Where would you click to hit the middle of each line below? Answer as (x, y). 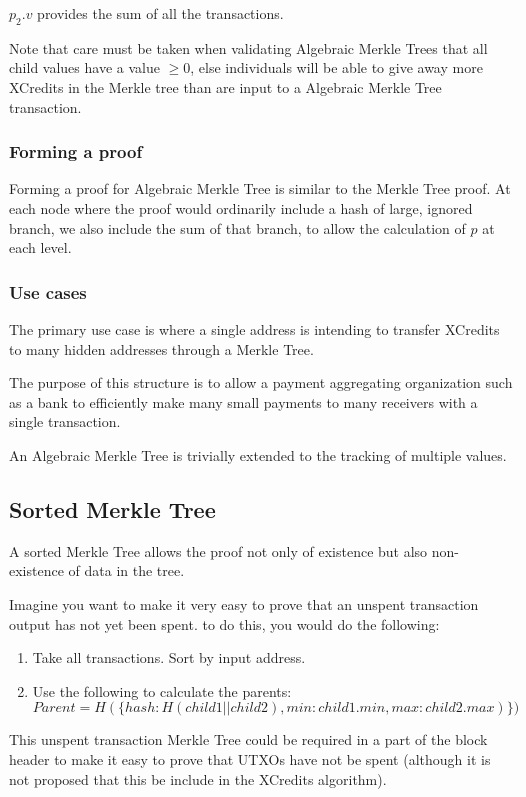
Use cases (48, 291)
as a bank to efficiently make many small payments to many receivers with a (243, 401)
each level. (40, 247)
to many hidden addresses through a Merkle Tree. (161, 348)
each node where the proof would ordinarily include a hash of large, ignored (241, 207)
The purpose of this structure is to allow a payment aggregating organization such (261, 382)
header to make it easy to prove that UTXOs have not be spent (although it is (250, 758)
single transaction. (65, 421)
